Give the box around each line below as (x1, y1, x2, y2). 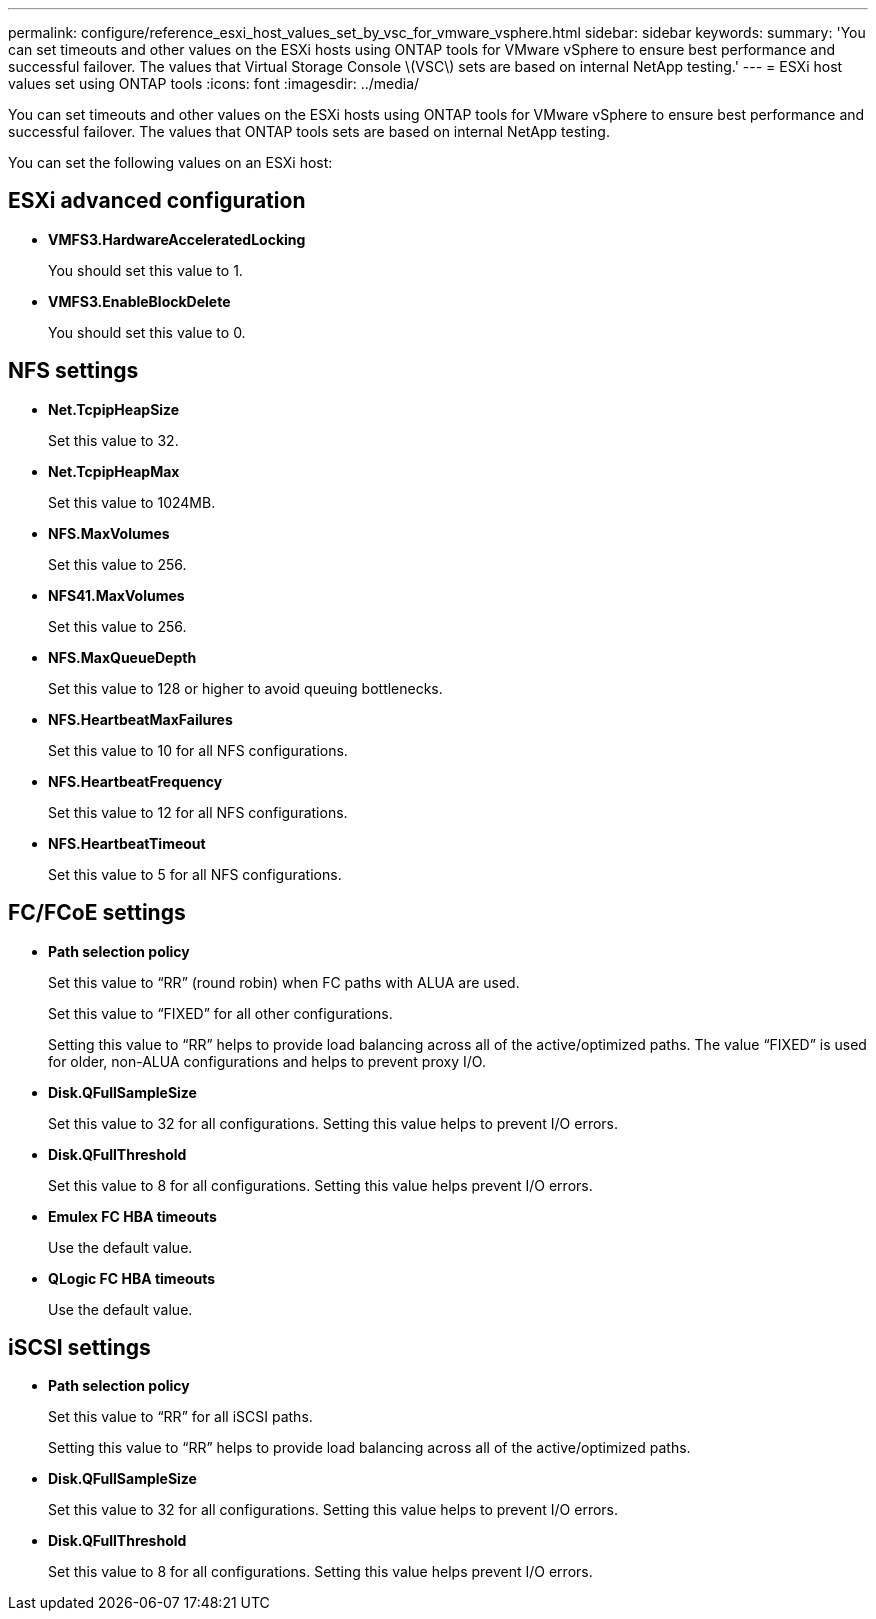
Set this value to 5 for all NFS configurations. (48, 865, 342, 883)
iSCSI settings (8, 1334, 151, 1360)
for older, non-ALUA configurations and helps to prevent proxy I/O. (48, 1052, 486, 1070)
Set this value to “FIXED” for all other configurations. (48, 1004, 393, 1022)
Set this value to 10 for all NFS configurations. (48, 741, 348, 759)
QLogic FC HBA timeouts (48, 1269, 216, 1287)
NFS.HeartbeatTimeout (48, 834, 206, 852)
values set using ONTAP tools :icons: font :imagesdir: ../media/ (8, 75, 420, 92)
